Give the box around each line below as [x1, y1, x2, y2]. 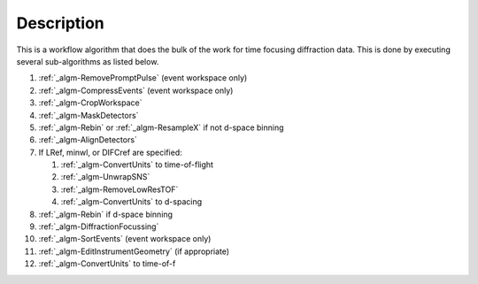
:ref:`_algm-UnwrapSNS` [60, 172, 150, 182]
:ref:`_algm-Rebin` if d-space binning [38, 209, 173, 219]
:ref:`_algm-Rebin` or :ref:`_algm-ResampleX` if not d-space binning [38, 122, 284, 133]
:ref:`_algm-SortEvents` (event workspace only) [38, 234, 212, 244]
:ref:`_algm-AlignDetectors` [38, 134, 137, 145]
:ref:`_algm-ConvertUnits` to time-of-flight [60, 159, 214, 170]
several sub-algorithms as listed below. [16, 56, 159, 66]
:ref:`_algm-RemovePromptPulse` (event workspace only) [38, 73, 248, 83]
